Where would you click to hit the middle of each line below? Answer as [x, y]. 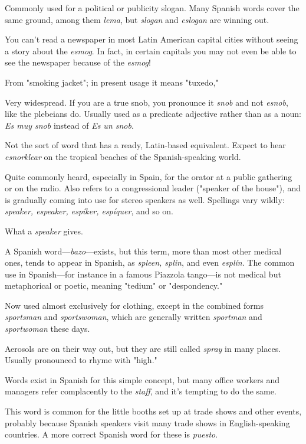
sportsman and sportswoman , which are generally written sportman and [134, 317]
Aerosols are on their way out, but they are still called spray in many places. [143, 348]
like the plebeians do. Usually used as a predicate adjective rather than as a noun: [153, 114]
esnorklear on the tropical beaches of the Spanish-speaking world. [123, 156]
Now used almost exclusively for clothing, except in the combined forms [134, 305]
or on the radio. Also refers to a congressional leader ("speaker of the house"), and [153, 188]
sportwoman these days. [47, 329]
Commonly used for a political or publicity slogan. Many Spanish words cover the [152, 8]
